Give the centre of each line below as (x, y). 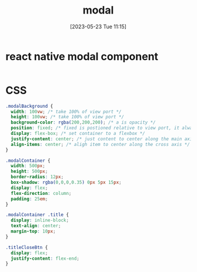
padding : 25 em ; (29, 199)
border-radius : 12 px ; (37, 177)
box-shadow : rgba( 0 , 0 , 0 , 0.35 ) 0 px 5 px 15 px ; (66, 183)
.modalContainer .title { (37, 215)
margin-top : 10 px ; (34, 231)
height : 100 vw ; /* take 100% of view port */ (68, 117)
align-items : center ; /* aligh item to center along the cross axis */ (101, 144)
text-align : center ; (36, 226)
